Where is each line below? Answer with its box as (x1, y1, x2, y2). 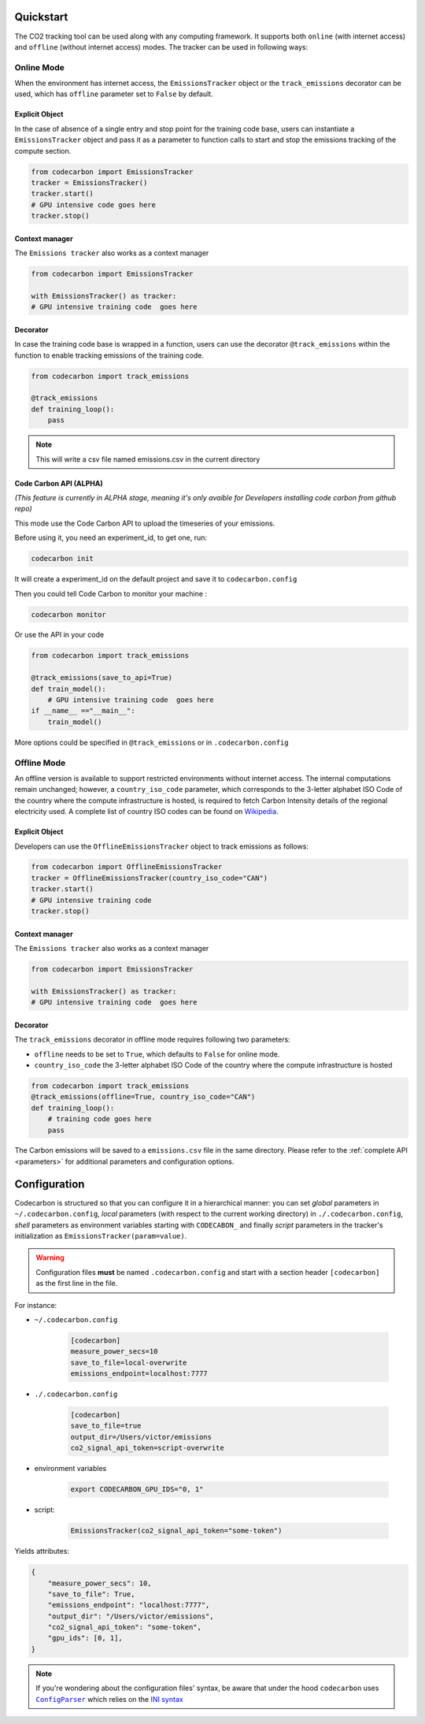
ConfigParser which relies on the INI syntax (35, 1694, 184, 1704)
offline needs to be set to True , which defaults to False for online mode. (34, 1049, 280, 1059)
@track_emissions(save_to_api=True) (31, 674, 173, 682)
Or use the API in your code (14, 630, 105, 640)
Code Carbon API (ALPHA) (14, 478, 103, 488)
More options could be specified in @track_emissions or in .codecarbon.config (14, 738, 289, 747)
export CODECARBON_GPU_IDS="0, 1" (70, 1485, 204, 1494)
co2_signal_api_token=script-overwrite (70, 1443, 224, 1453)
